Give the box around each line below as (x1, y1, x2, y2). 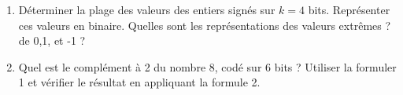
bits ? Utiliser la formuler (274, 58, 397, 75)
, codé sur (214, 58, 262, 75)
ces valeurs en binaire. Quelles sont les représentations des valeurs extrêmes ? (18, 16, 391, 33)
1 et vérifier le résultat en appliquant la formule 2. (18, 74, 261, 90)
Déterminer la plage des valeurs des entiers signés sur (18, 2, 275, 17)
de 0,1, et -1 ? (18, 32, 86, 49)
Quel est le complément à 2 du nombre (18, 58, 206, 75)
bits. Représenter (308, 2, 390, 17)
